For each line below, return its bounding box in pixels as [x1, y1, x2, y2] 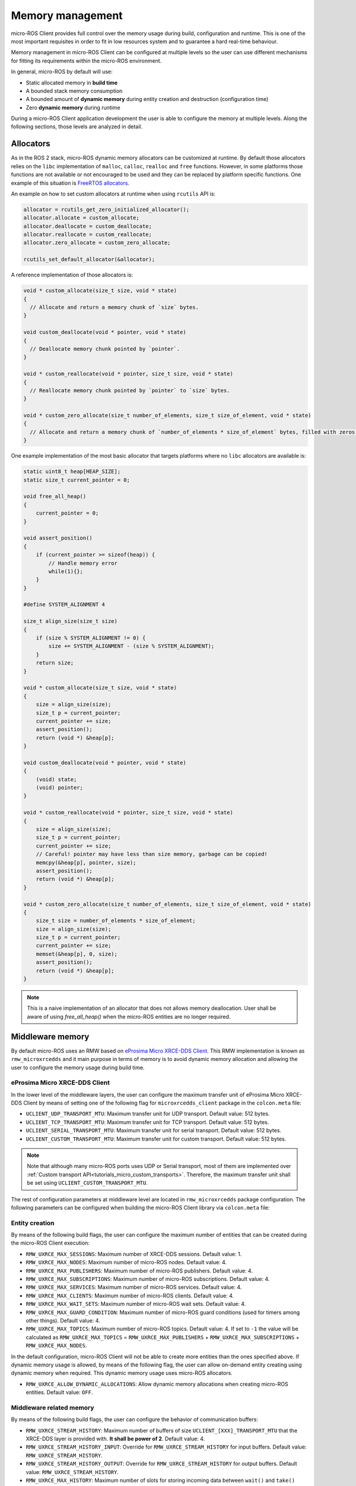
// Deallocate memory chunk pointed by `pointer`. [30, 345, 180, 352]
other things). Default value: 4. [26, 1317, 100, 1324]
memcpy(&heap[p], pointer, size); [36, 859, 136, 866]
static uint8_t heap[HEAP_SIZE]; [23, 468, 121, 475]
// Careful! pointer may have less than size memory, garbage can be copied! [36, 851, 268, 858]
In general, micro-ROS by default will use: [11, 68, 113, 75]
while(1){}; [48, 568, 83, 575]
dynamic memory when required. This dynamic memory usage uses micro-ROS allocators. [11, 1369, 233, 1377]
